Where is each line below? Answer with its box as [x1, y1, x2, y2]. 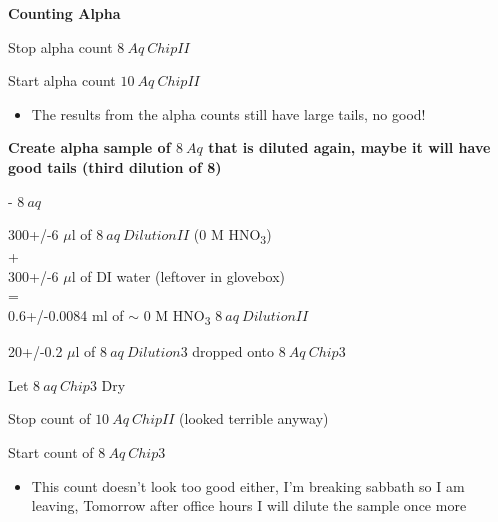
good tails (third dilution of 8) [8, 156, 222, 177]
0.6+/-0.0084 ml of [8, 305, 124, 326]
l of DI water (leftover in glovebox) [71, 265, 286, 286]
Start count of [8, 441, 94, 462]
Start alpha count [8, 70, 116, 91]
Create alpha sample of [8, 137, 171, 158]
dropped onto [192, 341, 275, 362]
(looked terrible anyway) [179, 408, 329, 429]
